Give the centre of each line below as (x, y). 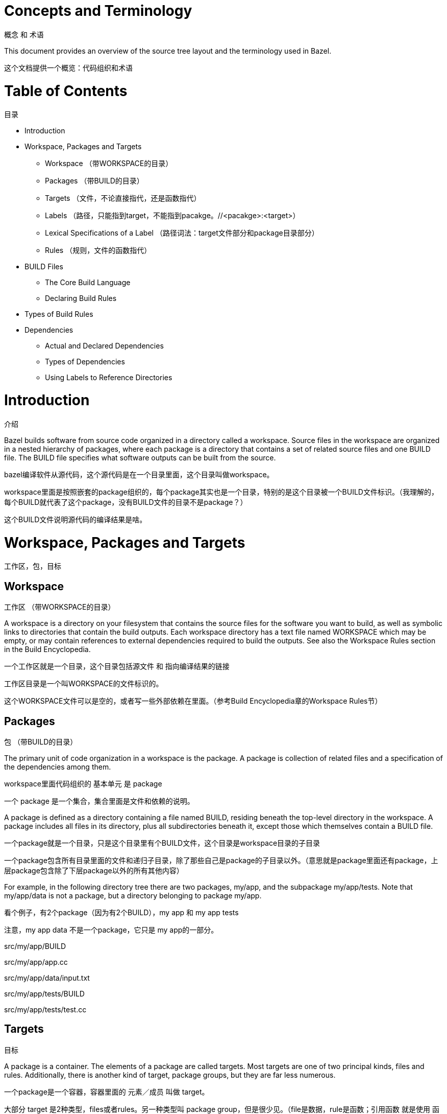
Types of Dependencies (85, 362)
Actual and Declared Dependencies (104, 346)
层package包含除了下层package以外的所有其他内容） (94, 870)
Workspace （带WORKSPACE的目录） (109, 164)
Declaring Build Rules (81, 298)
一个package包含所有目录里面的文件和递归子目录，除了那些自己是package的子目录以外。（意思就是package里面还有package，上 (221, 860)
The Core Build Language (88, 283)
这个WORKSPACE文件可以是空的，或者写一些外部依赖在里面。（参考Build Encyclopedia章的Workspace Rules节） (193, 701)
